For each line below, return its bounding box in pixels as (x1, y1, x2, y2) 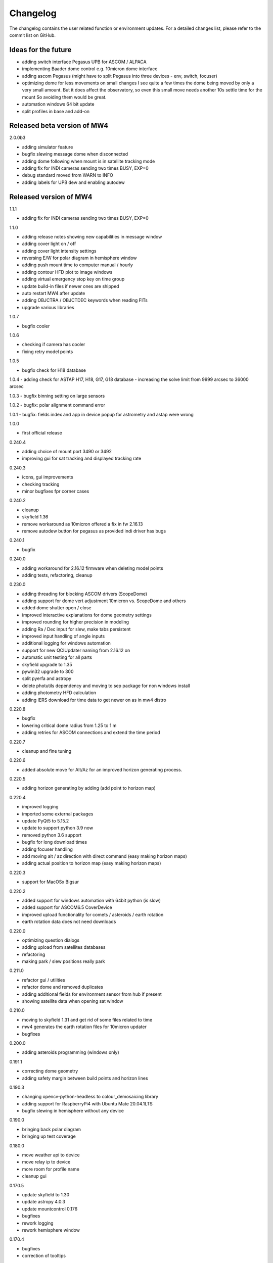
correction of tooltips (22, 1253, 66, 1259)
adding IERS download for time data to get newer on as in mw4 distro (22, 697, 166, 703)
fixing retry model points (22, 349, 73, 355)
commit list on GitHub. (9, 32, 56, 38)
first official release (22, 430, 63, 436)
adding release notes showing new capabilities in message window (22, 233, 162, 239)
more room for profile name (22, 1166, 79, 1172)
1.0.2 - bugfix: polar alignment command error (9, 402, 106, 408)
